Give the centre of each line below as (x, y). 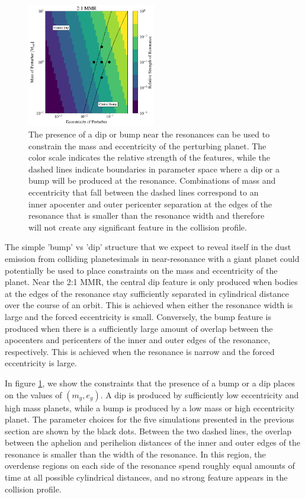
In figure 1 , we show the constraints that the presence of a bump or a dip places (150, 383)
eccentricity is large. (41, 363)
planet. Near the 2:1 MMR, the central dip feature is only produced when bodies (151, 282)
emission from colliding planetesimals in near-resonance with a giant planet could (152, 258)
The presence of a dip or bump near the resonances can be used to (149, 134)
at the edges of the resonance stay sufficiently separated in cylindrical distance (147, 293)
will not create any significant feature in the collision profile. (138, 227)
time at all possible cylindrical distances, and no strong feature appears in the (146, 477)
